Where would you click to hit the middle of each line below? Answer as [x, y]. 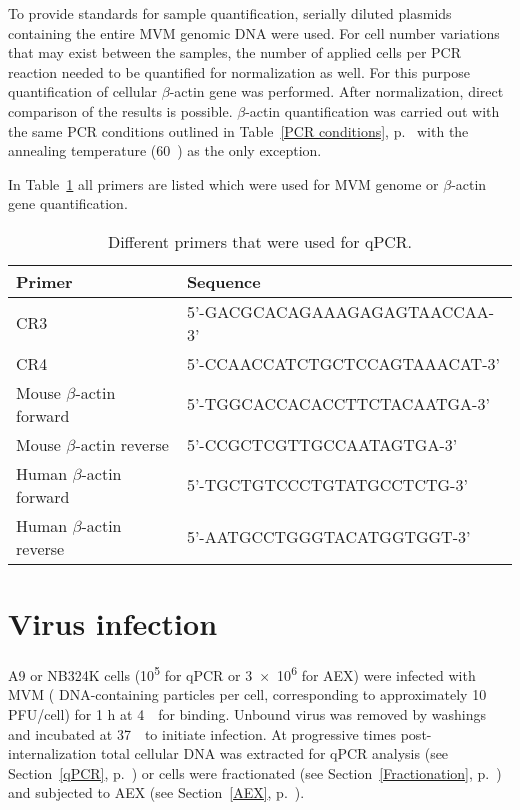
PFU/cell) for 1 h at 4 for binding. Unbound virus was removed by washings [247, 713]
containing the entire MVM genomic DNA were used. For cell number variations [254, 32]
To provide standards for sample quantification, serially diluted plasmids [230, 13]
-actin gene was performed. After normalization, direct [336, 91]
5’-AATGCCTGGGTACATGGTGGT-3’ [328, 537]
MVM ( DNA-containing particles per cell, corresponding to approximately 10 [247, 694]
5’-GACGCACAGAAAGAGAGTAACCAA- [340, 311]
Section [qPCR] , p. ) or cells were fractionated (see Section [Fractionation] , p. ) [255, 772]
